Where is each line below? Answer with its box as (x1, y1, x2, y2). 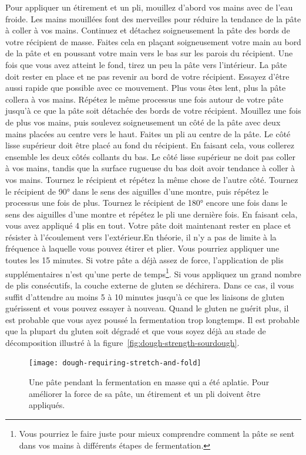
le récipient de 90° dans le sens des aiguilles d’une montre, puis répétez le (5, 185, 268, 197)
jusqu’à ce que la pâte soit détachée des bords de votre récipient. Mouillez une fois (5, 104, 301, 117)
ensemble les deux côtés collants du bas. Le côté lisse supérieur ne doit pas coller (5, 150, 296, 162)
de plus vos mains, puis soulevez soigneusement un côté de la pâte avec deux (5, 116, 281, 128)
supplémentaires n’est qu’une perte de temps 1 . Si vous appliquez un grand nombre (5, 266, 301, 280)
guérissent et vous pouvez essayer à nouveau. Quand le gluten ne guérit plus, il (5, 302, 289, 314)
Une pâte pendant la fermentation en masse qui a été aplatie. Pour (29, 376, 270, 388)
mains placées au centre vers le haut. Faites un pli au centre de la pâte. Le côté (5, 127, 291, 140)
